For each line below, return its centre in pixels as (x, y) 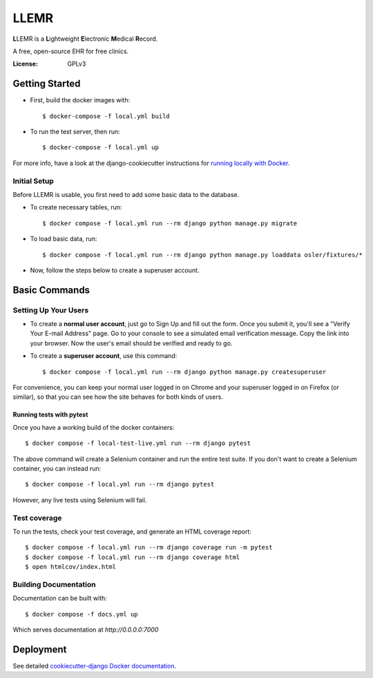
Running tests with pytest (50, 415)
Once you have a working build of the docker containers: (94, 427)
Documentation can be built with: (60, 599)
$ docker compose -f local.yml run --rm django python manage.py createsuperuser (184, 372)
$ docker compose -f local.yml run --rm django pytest (120, 484)
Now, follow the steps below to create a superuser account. (115, 270)
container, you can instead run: (57, 468)
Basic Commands (51, 290)
